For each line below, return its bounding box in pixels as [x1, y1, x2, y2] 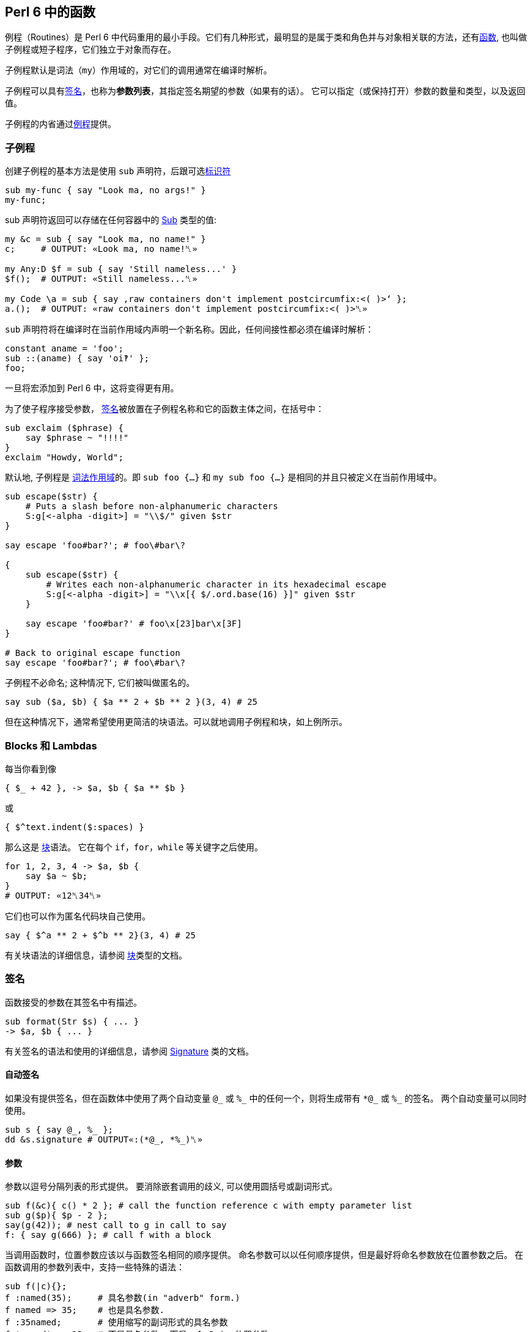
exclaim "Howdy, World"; [5, 452, 124, 463]
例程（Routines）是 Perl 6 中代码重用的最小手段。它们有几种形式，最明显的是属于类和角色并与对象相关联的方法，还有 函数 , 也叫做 [5, 32, 527, 43]
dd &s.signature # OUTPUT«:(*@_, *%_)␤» [5, 1134, 203, 1144]
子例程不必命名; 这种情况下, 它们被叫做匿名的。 [5, 677, 195, 688]
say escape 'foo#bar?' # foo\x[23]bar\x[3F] [25, 619, 242, 629]
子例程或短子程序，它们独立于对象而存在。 [5, 44, 176, 55]
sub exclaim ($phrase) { [5, 423, 124, 433]
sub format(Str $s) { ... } [5, 1016, 139, 1026]
